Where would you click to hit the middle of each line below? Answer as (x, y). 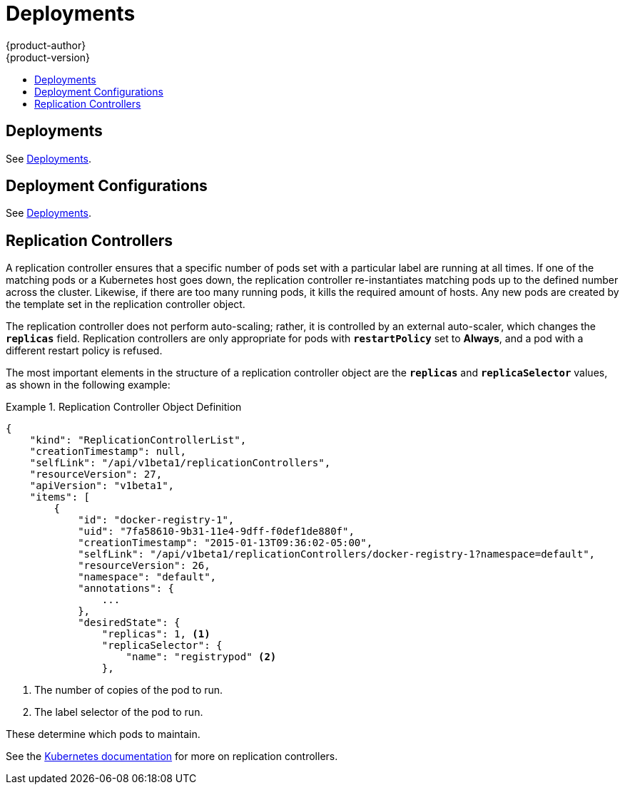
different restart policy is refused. (84, 351)
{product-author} (46, 45)
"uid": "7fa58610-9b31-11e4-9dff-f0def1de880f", (216, 532)
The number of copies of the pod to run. (129, 690)
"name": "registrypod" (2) (201, 657)
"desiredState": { (129, 623)
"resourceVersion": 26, (144, 566)
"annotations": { (126, 589)
